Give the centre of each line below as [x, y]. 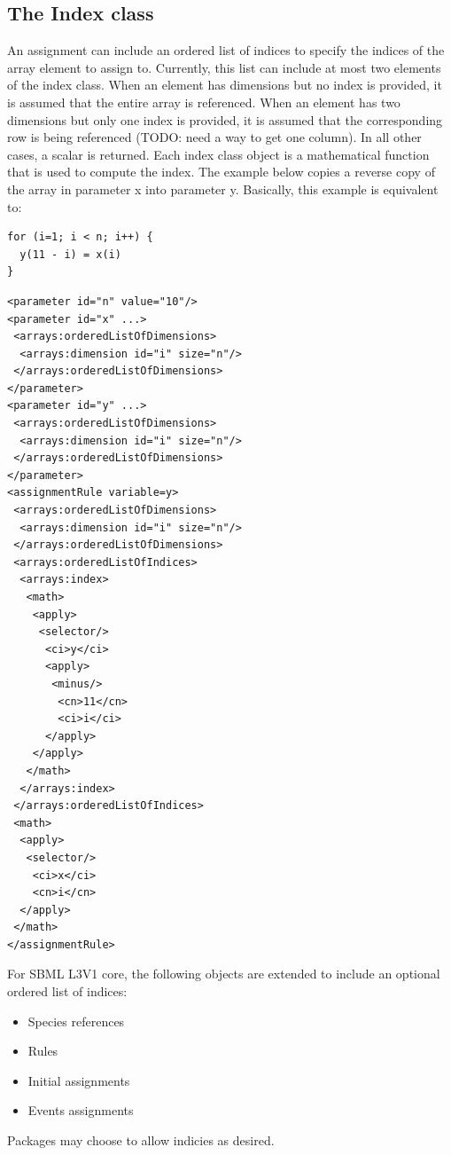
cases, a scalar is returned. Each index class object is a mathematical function [218, 154]
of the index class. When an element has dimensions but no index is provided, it [225, 85]
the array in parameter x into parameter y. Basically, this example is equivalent [223, 189]
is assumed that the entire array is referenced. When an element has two [204, 102]
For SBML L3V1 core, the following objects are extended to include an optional [224, 974]
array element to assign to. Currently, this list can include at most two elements [224, 67]
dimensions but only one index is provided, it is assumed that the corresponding [225, 119]
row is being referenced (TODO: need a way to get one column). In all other [214, 137]
